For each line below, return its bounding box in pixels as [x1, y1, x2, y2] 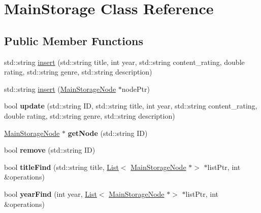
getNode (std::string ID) [68, 127, 148, 138]
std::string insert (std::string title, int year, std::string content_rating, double [4, 56, 245, 67]
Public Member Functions [4, 32, 143, 48]
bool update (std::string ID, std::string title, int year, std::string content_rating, [4, 100, 257, 111]
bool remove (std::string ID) [4, 145, 95, 155]
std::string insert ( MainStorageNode [4, 83, 116, 94]
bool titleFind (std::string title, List [4, 161, 119, 172]
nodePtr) [121, 83, 150, 94]
